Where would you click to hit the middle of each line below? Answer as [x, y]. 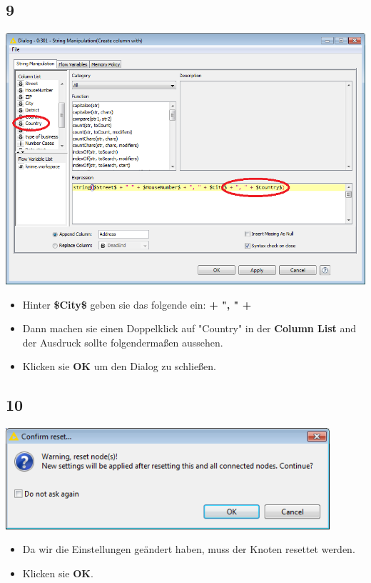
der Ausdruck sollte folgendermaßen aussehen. [123, 342]
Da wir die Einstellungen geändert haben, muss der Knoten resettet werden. [189, 549]
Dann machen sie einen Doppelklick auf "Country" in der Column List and [189, 328]
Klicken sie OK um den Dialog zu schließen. [120, 366]
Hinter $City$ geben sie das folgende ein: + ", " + [137, 304]
